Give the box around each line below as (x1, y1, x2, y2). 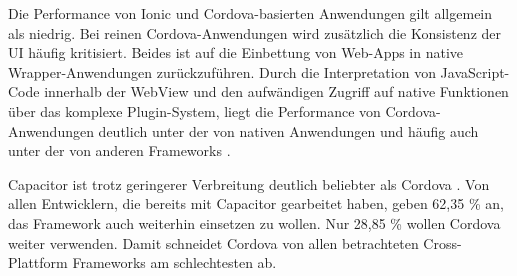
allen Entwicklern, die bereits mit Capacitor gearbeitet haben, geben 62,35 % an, (8, 193, 504, 214)
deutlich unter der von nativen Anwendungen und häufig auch (98, 120, 479, 141)
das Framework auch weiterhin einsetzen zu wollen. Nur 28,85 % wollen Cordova (8, 212, 501, 233)
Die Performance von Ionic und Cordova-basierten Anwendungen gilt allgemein (8, 3, 493, 23)
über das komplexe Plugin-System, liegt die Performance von (8, 100, 381, 121)
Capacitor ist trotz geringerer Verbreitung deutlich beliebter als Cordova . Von (8, 173, 490, 194)
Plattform (8, 252, 68, 273)
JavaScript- (440, 61, 510, 82)
